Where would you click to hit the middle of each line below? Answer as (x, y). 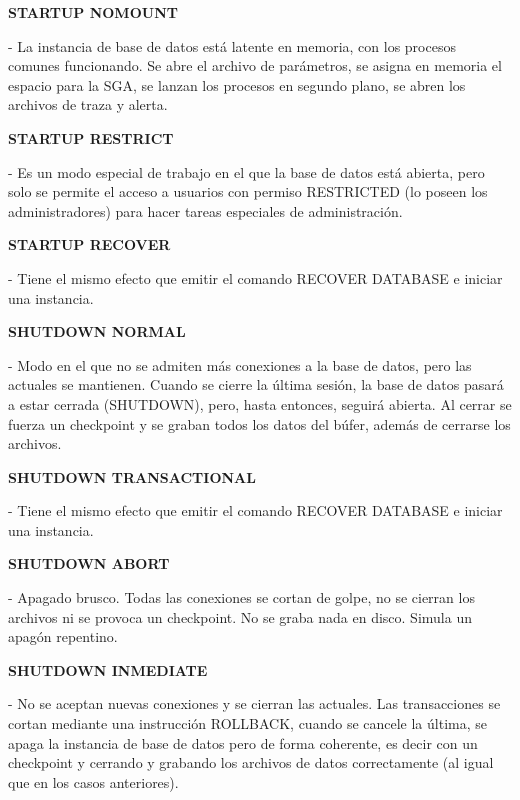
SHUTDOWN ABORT (89, 563)
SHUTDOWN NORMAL (97, 331)
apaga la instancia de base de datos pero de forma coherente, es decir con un (243, 742)
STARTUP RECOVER (89, 244)
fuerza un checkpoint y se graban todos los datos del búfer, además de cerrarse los (259, 423)
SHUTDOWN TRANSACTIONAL (132, 476)
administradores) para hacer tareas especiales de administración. (205, 210)
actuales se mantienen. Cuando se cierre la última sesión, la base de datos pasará (256, 384)
